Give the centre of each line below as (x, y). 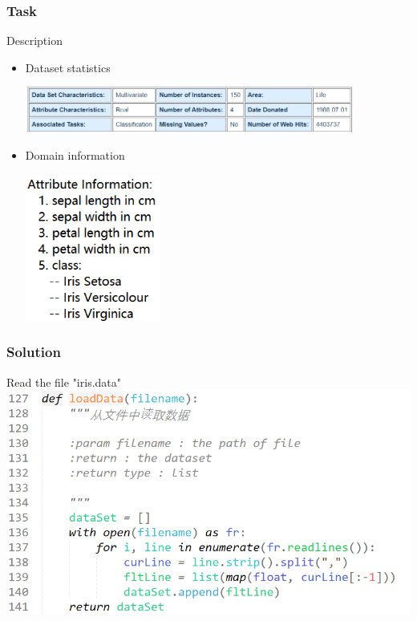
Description (34, 41)
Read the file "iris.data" (64, 382)
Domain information (75, 154)
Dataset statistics (68, 67)
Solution (34, 352)
